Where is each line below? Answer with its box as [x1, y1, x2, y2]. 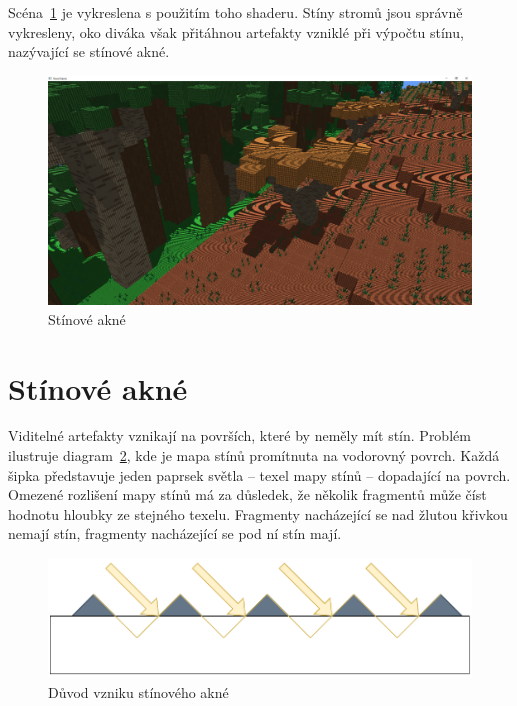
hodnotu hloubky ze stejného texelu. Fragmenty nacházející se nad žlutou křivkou [8, 503, 508, 524]
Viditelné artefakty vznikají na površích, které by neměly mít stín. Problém [8, 425, 471, 446]
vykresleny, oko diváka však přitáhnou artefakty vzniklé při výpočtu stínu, [8, 21, 464, 42]
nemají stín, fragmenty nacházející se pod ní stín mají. [8, 523, 342, 544]
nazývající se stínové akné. [8, 41, 170, 62]
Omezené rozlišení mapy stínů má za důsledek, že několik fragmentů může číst [8, 484, 487, 505]
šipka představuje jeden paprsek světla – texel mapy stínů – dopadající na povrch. [8, 464, 511, 485]
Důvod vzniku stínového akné [48, 681, 229, 702]
